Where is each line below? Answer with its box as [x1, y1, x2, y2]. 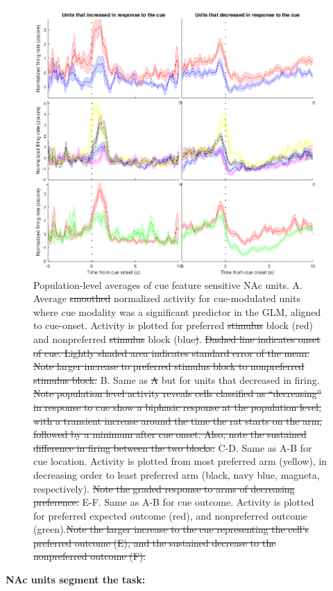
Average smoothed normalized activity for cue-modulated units [33, 291, 300, 306]
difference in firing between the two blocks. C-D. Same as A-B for [33, 440, 312, 455]
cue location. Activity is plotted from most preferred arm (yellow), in [33, 454, 327, 468]
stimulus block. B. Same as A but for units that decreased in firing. [33, 372, 320, 387]
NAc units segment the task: [6, 572, 146, 587]
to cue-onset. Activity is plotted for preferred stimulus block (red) [33, 318, 314, 333]
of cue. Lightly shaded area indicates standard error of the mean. [33, 345, 310, 360]
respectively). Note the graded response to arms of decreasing [33, 481, 295, 495]
